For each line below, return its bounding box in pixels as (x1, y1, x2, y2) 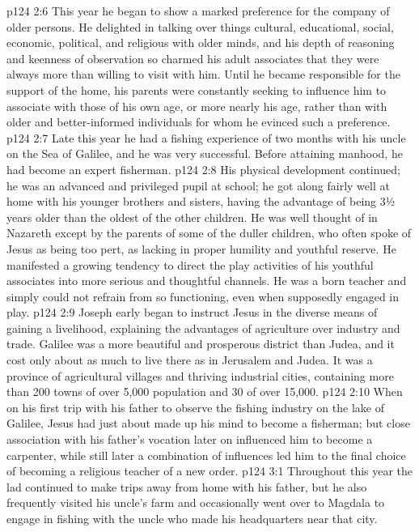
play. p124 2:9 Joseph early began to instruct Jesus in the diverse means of (6, 304, 378, 321)
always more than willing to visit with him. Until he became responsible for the (6, 66, 400, 83)
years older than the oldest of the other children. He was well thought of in (6, 208, 378, 225)
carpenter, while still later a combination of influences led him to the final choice (6, 446, 406, 463)
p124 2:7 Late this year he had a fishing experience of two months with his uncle (6, 129, 406, 146)
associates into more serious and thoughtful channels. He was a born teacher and (6, 272, 407, 289)
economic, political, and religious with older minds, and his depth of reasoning (6, 34, 395, 51)
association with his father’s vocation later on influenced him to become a (6, 431, 373, 448)
